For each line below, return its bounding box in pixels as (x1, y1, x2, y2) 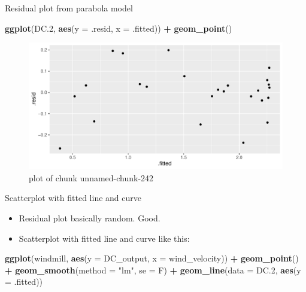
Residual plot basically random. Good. (19, 211, 160, 224)
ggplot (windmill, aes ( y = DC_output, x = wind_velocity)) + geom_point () (5, 252, 299, 264)
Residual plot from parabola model (5, 2, 133, 14)
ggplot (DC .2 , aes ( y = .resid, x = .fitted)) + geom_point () (5, 22, 232, 34)
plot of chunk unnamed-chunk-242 (29, 171, 154, 184)
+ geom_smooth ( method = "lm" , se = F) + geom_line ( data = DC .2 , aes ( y (5, 263, 301, 276)
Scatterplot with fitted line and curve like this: (19, 232, 190, 244)
